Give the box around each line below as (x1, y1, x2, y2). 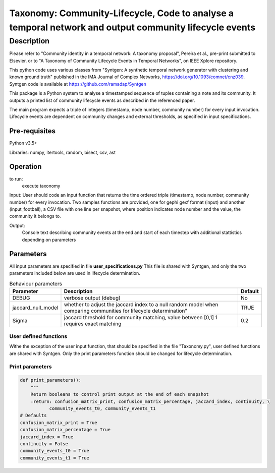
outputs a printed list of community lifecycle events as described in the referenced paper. (9, 97, 195, 103)
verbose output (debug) (64, 294, 121, 301)
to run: (9, 175, 23, 182)
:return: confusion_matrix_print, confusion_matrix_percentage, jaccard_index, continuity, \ (30, 398, 270, 404)
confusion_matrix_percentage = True (20, 427, 111, 433)
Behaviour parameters (9, 280, 63, 287)
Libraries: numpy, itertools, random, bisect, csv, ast (9, 149, 116, 155)
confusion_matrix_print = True (20, 420, 98, 426)
